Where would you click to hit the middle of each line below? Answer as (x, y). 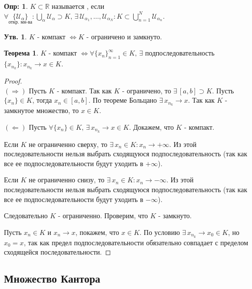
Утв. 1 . (15, 36)
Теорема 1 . (21, 53)
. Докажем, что (151, 127)
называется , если (78, 6)
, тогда (42, 100)
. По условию (160, 232)
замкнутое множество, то (42, 110)
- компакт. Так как (84, 90)
